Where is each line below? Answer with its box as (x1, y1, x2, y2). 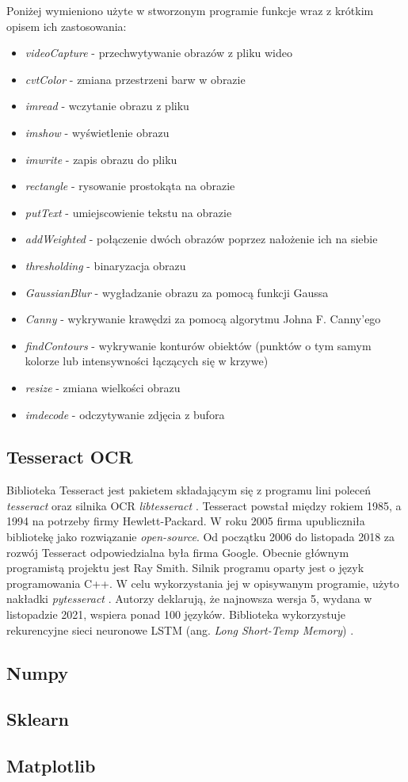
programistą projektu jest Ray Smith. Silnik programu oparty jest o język (6, 559, 364, 576)
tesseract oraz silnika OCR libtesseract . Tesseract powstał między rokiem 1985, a (6, 497, 402, 513)
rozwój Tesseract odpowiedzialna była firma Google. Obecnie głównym (6, 544, 349, 560)
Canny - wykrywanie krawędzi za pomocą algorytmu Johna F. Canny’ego (25, 311, 381, 327)
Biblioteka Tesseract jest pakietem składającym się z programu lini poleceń (6, 482, 371, 498)
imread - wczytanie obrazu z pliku (25, 97, 189, 114)
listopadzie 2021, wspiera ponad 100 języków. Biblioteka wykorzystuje (6, 606, 345, 623)
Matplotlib (6, 753, 96, 778)
